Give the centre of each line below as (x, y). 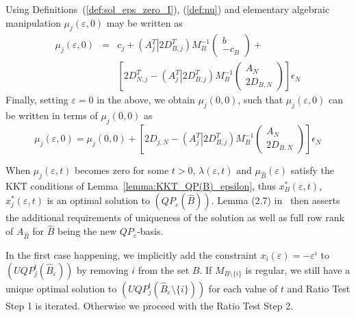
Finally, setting (37, 100)
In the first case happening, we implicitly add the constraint (131, 255)
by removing (103, 269)
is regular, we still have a (298, 269)
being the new (87, 231)
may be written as (144, 22)
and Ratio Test (319, 288)
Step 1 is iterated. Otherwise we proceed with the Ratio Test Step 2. (150, 305)
